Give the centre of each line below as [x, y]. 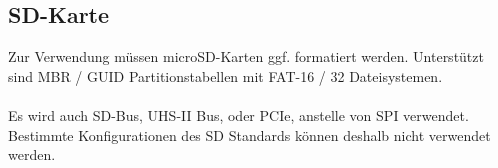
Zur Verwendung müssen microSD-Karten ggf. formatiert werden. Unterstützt [246, 56]
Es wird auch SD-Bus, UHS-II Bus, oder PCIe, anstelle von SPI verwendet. [238, 114]
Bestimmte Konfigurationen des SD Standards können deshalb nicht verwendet [249, 134]
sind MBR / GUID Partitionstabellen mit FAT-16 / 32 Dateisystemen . [225, 75]
